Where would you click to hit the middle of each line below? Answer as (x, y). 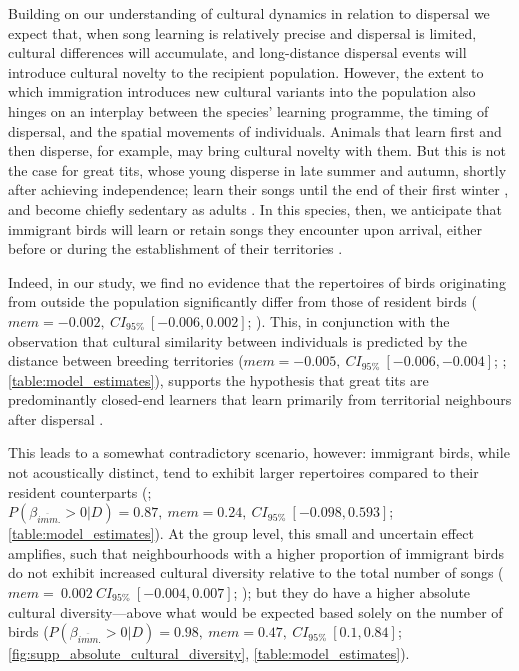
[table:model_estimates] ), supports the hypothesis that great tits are (218, 379)
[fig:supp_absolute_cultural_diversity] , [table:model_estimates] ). (209, 653)
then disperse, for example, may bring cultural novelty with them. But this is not (257, 150)
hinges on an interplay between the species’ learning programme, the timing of (248, 110)
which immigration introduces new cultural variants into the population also (242, 91)
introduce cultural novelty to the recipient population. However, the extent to (246, 71)
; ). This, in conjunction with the (348, 320)
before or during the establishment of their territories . (175, 248)
